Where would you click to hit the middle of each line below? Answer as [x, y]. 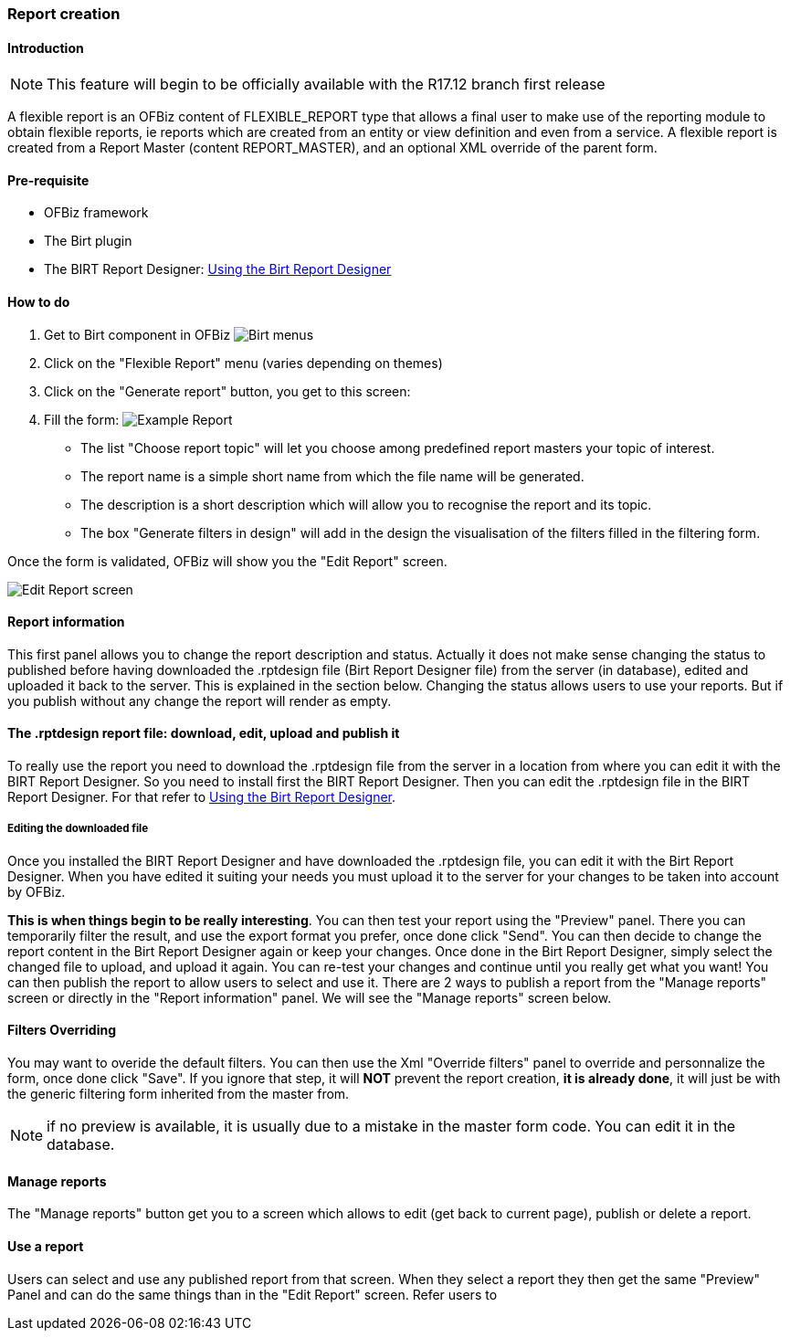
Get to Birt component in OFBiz [137, 334]
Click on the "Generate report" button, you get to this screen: [227, 391]
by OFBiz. [37, 891]
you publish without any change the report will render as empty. [200, 701]
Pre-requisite [48, 180]
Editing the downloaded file [78, 829]
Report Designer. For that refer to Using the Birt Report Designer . [202, 797]
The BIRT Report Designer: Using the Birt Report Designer [218, 269]
